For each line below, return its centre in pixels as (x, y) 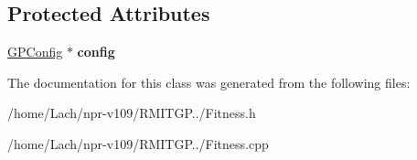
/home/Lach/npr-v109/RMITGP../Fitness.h (132, 113)
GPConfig (35, 52)
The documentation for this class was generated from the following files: (209, 82)
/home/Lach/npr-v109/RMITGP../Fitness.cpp (138, 143)
